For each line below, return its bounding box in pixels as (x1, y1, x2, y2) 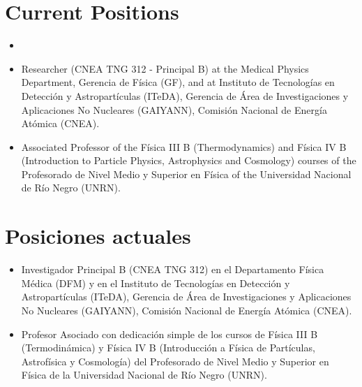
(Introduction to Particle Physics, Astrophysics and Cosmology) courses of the (21, 153, 356, 168)
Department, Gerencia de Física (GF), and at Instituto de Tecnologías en (21, 75, 335, 89)
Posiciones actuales (5, 221, 191, 250)
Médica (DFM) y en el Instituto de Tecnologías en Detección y (21, 275, 290, 290)
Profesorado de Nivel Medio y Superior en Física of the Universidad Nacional (21, 166, 352, 181)
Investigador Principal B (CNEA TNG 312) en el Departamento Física (21, 262, 324, 277)
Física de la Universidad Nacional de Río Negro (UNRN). (21, 367, 267, 382)
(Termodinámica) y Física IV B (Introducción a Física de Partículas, (21, 340, 315, 355)
